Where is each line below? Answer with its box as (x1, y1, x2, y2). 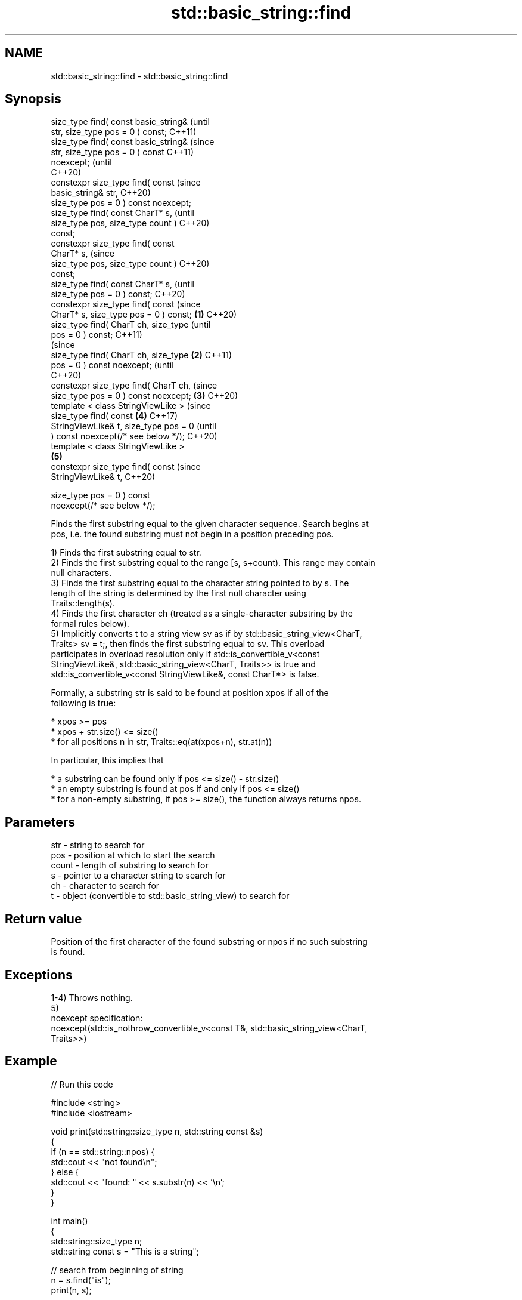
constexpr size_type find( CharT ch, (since (51, 380, 218, 391)
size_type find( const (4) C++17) (51, 411, 178, 421)
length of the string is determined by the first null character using (51, 588, 306, 599)
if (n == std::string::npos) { (51, 1146, 155, 1157)
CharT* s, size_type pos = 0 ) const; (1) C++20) (51, 309, 237, 320)
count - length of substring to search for (51, 860, 209, 871)
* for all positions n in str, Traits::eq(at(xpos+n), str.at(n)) (51, 737, 272, 747)
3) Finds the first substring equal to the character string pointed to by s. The (51, 578, 349, 589)
